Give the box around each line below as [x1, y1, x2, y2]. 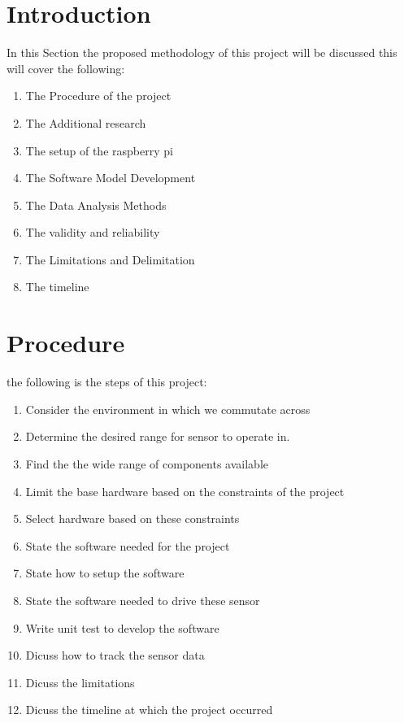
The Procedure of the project [25, 87, 172, 104]
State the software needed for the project [25, 537, 230, 554]
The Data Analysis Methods [25, 196, 167, 213]
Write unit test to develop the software [25, 619, 219, 636]
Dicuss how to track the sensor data [25, 647, 205, 664]
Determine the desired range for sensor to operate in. [25, 428, 290, 445]
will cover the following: [7, 59, 125, 76]
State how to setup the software [25, 564, 185, 581]
